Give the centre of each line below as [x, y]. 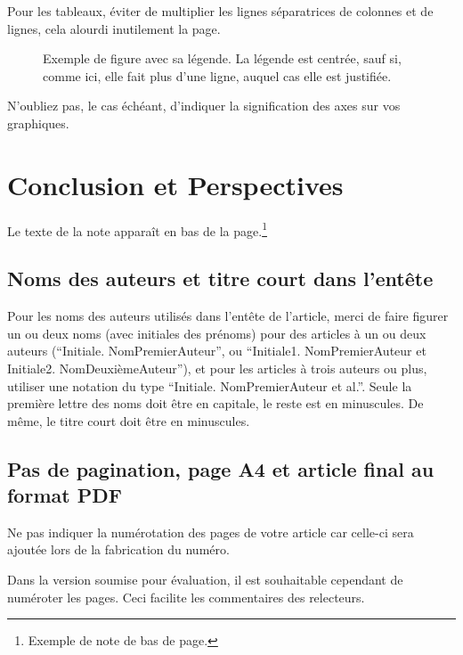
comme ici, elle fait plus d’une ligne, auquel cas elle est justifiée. [217, 75]
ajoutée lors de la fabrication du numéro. [118, 549]
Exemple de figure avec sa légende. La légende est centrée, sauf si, [222, 58]
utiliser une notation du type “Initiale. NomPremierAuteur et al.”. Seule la [210, 385]
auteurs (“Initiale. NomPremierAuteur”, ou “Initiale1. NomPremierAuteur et [217, 351]
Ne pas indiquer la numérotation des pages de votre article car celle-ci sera [211, 532]
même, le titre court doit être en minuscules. [129, 420]
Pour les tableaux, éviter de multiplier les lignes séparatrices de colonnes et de [220, 11]
